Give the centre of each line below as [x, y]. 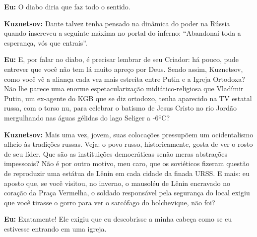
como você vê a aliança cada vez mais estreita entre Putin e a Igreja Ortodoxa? [125, 79]
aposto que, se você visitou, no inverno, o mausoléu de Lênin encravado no [117, 183]
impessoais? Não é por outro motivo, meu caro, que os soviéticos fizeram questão [127, 163]
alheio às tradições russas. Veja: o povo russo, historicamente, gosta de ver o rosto [128, 144]
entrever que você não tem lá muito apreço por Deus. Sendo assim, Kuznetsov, [124, 69]
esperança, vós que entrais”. [46, 42]
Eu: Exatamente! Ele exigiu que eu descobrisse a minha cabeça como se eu [118, 219]
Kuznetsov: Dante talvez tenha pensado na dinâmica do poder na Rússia [117, 23]
